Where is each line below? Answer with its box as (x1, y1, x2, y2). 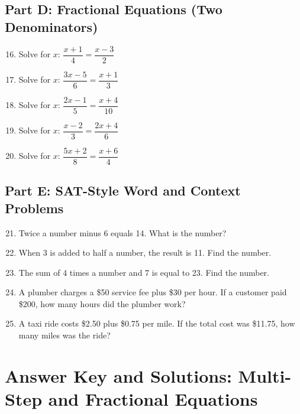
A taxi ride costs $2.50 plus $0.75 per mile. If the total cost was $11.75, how (18, 317, 295, 330)
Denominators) (5, 17, 98, 35)
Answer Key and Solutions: (5, 363, 232, 387)
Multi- (238, 363, 292, 387)
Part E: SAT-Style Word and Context (5, 181, 241, 200)
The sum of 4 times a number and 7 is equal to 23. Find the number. (18, 266, 270, 278)
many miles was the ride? (18, 329, 111, 341)
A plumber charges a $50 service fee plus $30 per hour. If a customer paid (18, 286, 287, 298)
